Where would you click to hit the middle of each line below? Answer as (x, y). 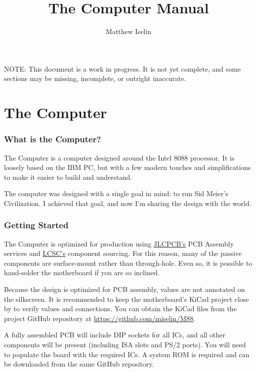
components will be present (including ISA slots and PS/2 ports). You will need (125, 345)
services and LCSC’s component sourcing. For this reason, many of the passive (123, 253)
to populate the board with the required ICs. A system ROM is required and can (127, 354)
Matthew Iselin (128, 31)
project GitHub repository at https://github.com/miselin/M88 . (100, 318)
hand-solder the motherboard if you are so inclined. (82, 272)
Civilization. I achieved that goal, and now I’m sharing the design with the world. (128, 203)
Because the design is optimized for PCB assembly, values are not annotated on (125, 289)
